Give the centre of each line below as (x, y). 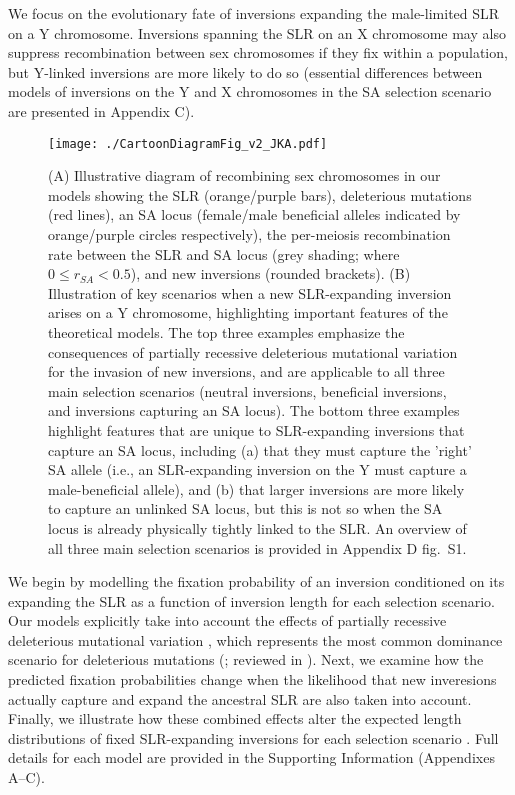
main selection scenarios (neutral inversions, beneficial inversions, (247, 390)
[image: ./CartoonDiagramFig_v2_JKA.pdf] (188, 143)
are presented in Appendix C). (101, 110)
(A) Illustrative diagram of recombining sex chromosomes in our (244, 175)
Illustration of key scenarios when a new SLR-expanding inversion (250, 292)
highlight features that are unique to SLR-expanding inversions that (256, 429)
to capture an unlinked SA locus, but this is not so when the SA (245, 508)
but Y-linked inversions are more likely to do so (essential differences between (245, 71)
